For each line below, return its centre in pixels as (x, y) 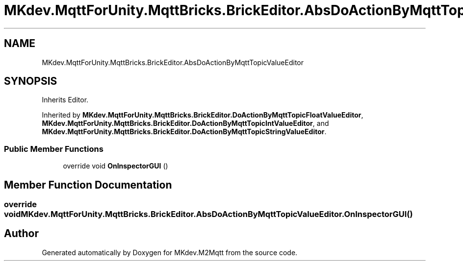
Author (21, 234)
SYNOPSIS (31, 81)
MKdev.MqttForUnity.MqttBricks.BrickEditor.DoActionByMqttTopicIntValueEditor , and (185, 123)
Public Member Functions (54, 149)
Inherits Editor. (65, 100)
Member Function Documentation (88, 185)
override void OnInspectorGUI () (116, 166)
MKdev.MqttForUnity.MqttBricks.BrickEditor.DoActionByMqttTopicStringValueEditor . (184, 132)
